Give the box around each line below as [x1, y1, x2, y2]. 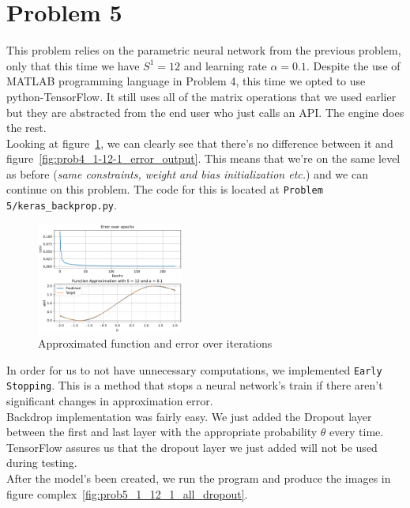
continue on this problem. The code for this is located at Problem [6, 181, 323, 198]
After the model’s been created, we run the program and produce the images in [6, 469, 391, 486]
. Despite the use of [307, 57, 401, 73]
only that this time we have [6, 57, 140, 73]
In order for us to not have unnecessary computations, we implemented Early [6, 361, 382, 378]
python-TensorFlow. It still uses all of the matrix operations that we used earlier [6, 88, 397, 104]
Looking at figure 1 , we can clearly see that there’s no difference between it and [6, 134, 393, 151]
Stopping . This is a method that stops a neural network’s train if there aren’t [6, 377, 383, 393]
